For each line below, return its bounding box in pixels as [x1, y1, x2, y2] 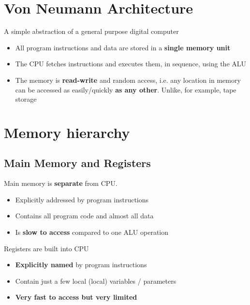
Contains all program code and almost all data [15, 211, 154, 221]
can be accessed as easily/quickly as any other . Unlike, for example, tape [15, 84, 236, 94]
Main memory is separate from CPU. [4, 178, 118, 188]
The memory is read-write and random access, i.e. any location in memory [15, 75, 241, 85]
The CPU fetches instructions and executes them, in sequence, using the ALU [15, 59, 247, 69]
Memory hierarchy [4, 122, 130, 142]
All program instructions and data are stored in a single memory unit [15, 42, 231, 52]
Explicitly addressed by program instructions [15, 194, 149, 204]
